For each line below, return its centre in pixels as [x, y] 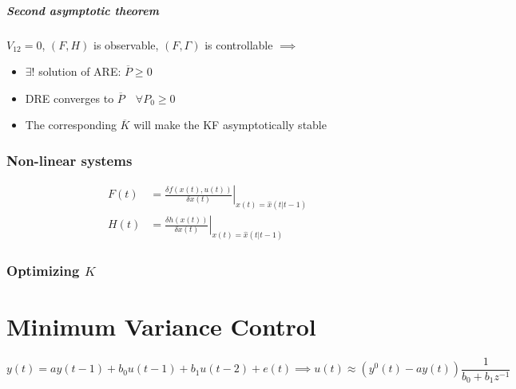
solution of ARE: [80, 71]
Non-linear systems [69, 160]
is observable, [126, 44]
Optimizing [43, 270]
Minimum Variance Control [161, 326]
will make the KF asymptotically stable [230, 125]
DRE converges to [69, 98]
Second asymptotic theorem [83, 10]
